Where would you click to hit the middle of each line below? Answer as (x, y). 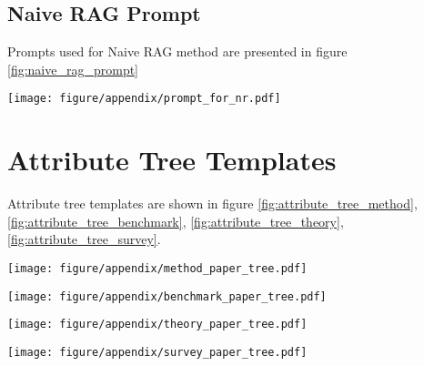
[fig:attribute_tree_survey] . (84, 239)
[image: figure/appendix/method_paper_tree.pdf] (157, 268)
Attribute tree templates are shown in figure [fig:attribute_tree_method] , (212, 203)
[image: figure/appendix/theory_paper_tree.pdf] (157, 325)
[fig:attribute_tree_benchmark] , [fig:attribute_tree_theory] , (176, 221)
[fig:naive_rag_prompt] (73, 69)
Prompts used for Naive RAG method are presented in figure (177, 51)
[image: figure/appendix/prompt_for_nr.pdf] (144, 99)
